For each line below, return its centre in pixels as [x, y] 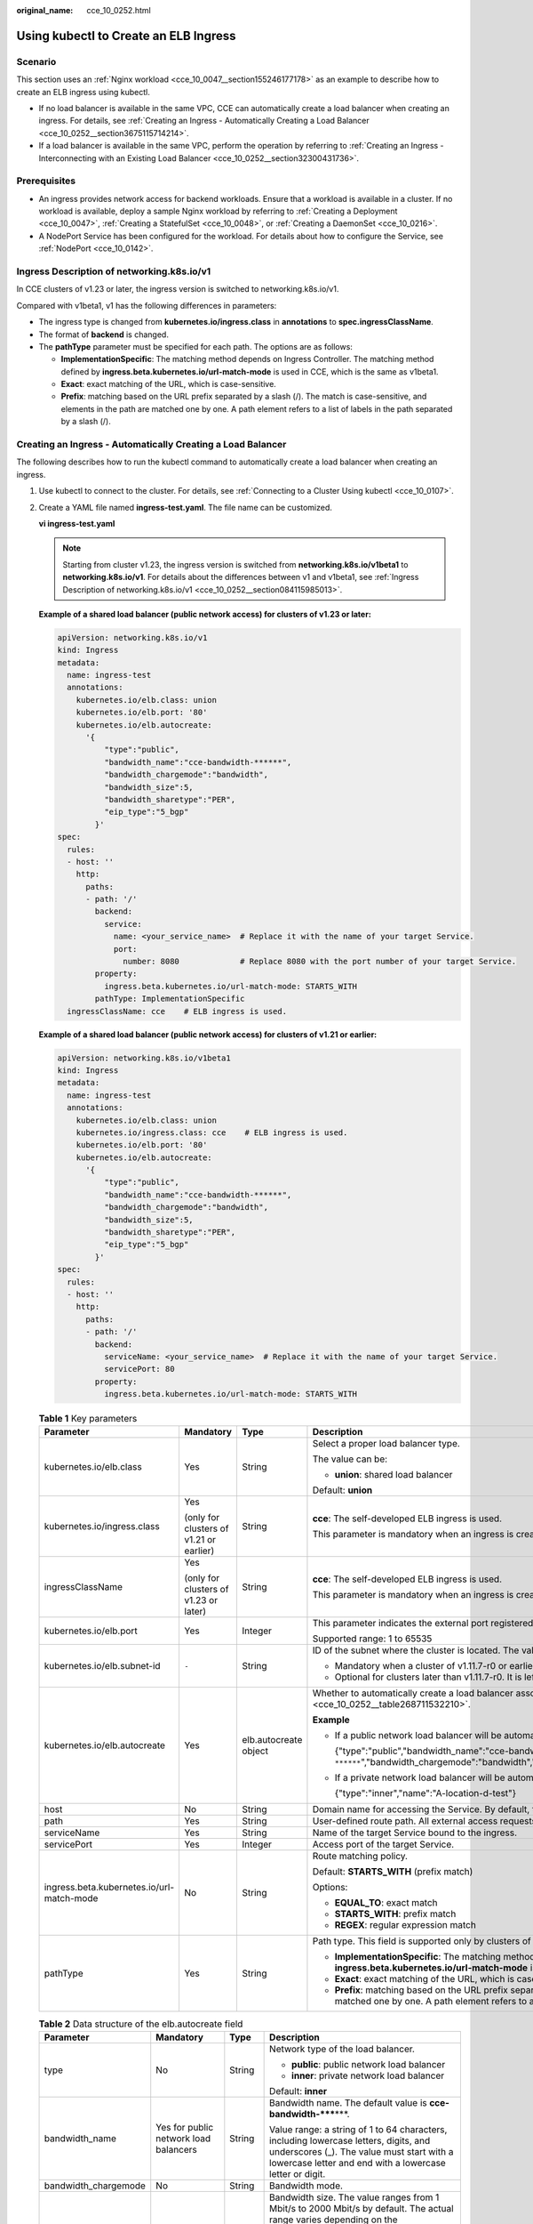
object [255, 1751]
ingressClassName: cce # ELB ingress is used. [177, 1011]
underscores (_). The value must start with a [362, 2151]
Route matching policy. [360, 1857]
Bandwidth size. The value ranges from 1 [354, 2197]
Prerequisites [46, 181]
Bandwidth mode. [306, 2186]
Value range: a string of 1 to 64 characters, [358, 2129]
